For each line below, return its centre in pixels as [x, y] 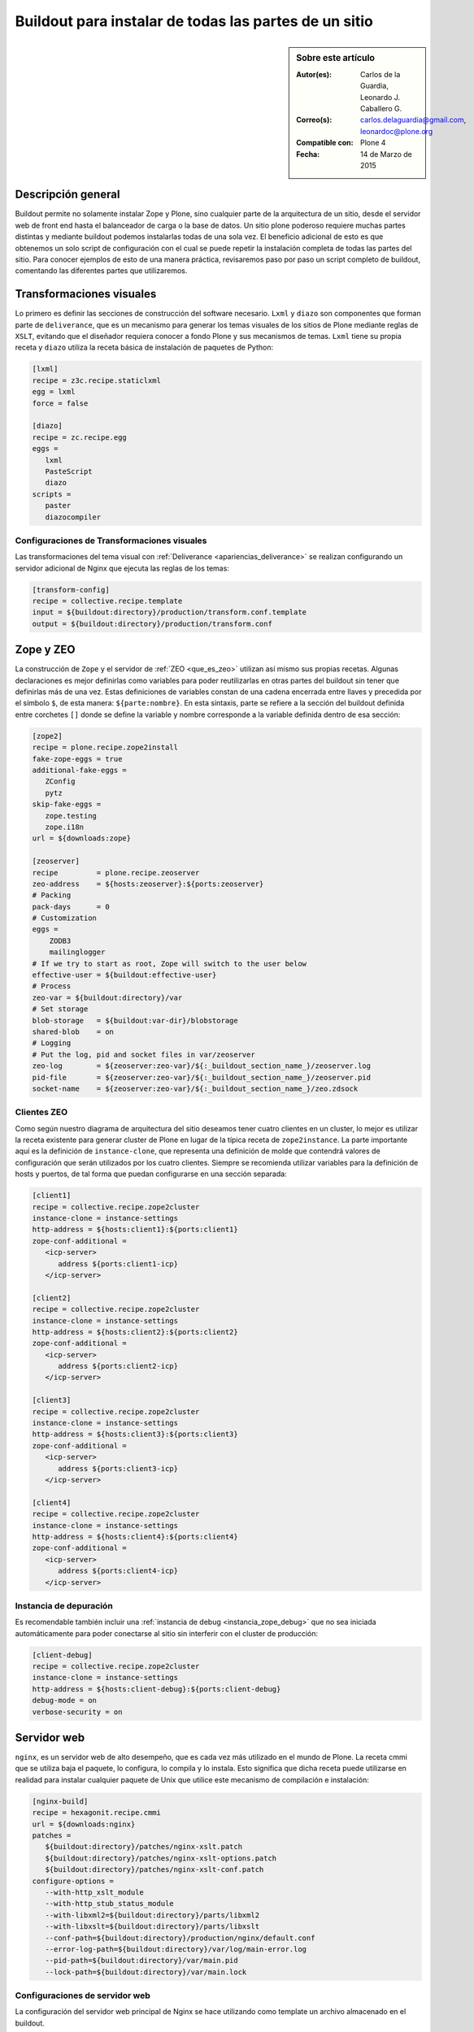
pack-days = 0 [71, 907]
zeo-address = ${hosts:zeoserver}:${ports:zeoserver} [148, 884]
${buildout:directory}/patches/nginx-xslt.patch [144, 1847]
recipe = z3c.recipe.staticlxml [97, 380]
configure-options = [73, 1881]
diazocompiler [73, 517]
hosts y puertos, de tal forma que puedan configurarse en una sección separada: [151, 1174]
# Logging [52, 1043]
